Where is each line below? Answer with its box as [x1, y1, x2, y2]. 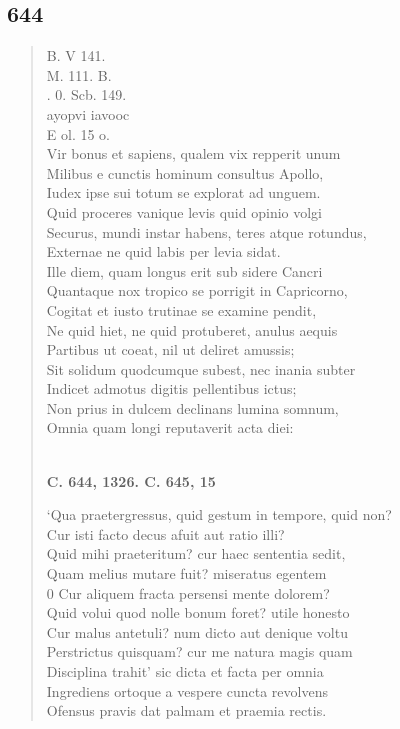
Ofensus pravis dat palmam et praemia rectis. [46, 700, 327, 721]
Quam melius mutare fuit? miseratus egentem [46, 563, 327, 584]
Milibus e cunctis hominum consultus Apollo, [46, 162, 324, 183]
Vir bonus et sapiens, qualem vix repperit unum [46, 143, 341, 164]
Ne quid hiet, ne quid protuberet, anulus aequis [46, 319, 338, 340]
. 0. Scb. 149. [46, 84, 127, 105]
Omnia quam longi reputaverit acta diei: [46, 417, 294, 438]
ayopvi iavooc [46, 103, 130, 124]
